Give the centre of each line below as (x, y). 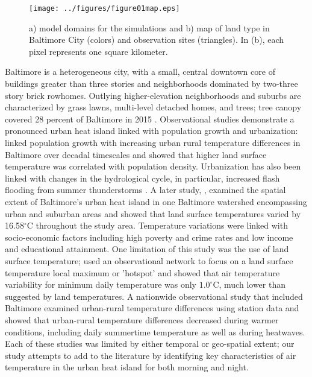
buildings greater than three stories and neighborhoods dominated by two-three (151, 84)
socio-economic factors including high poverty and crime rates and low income (149, 237)
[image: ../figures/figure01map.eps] (105, 8)
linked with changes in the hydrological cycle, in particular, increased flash (142, 178)
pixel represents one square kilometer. (98, 51)
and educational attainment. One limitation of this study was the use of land (147, 249)
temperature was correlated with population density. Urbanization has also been (153, 166)
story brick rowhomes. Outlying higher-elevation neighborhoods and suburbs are (153, 95)
